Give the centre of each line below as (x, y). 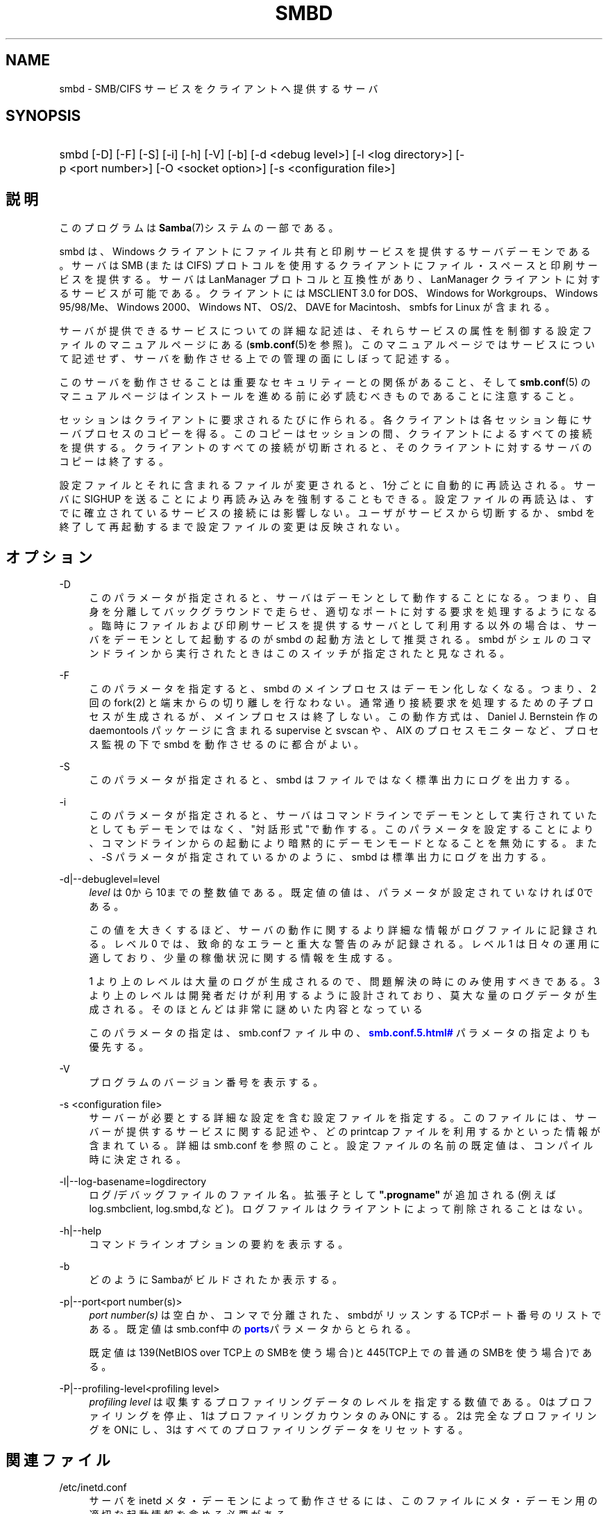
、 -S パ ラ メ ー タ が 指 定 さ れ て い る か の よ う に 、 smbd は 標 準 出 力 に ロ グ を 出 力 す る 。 (320, 857)
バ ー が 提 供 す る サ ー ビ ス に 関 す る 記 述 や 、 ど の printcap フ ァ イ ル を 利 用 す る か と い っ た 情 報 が (345, 1132)
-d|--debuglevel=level (110, 879)
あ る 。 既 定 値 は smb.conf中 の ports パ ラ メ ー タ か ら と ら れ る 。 (253, 1329)
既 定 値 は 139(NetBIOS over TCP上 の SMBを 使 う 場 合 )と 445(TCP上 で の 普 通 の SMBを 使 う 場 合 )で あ (340, 1353)
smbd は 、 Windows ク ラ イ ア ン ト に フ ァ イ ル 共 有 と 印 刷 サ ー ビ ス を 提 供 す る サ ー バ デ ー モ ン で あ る (325, 252)
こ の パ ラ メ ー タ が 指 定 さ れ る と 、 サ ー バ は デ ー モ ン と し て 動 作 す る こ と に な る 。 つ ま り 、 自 (343, 598)
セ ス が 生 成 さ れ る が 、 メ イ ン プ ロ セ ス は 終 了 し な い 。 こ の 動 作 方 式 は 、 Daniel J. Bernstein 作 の (344, 717)
